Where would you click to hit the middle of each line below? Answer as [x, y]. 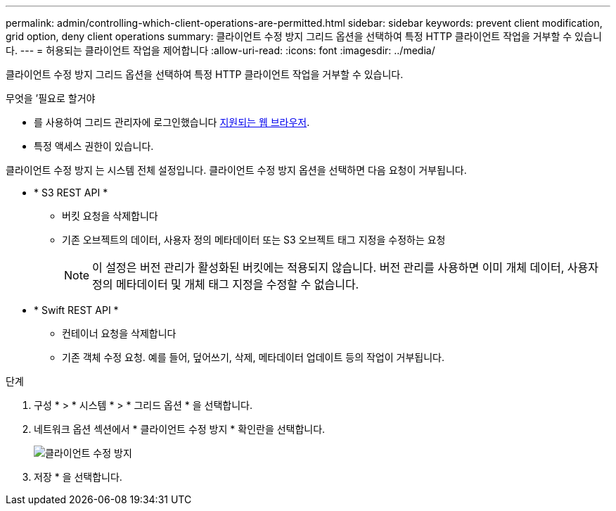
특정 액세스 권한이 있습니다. [94, 146]
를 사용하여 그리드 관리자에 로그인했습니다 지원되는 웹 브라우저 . [172, 122]
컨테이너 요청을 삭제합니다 [119, 333]
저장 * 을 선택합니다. [78, 477]
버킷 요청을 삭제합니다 [110, 216]
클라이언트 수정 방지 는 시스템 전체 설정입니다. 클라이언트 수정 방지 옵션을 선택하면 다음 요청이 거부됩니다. [236, 170]
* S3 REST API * [71, 193]
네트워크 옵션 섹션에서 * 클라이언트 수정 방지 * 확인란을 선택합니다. [180, 429]
